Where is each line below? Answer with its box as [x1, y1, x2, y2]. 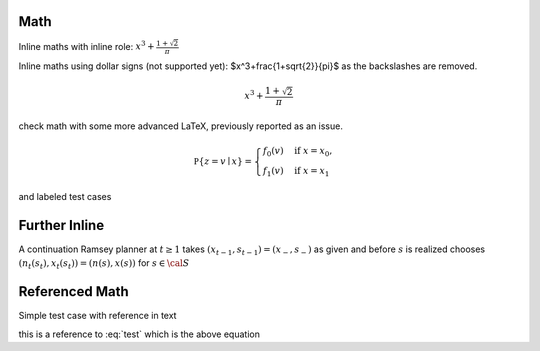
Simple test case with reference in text [18, 310, 177, 322]
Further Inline [18, 216, 105, 234]
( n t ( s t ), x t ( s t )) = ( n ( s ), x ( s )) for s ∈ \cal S [18, 257, 190, 272]
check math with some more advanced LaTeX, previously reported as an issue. [18, 120, 344, 132]
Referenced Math [18, 283, 129, 300]
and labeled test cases [18, 191, 112, 203]
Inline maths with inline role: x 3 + [18, 39, 155, 52]
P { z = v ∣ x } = [193, 155, 252, 167]
